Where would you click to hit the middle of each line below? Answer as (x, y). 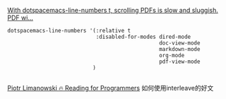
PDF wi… (20, 18)
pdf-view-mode (179, 62)
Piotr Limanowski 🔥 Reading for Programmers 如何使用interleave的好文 (111, 88)
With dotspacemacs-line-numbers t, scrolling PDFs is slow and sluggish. (113, 10)
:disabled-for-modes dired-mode (143, 37)
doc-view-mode (179, 43)
